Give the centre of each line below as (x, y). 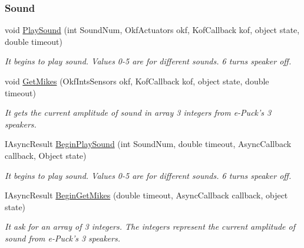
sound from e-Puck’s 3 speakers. (62, 238)
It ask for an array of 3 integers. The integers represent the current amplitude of (150, 226)
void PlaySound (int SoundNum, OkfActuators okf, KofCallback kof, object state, (152, 30)
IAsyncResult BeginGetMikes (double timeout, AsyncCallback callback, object (146, 195)
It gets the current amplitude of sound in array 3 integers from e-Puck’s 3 (138, 112)
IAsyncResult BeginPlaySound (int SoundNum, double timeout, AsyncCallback (148, 144)
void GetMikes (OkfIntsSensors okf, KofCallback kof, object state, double (137, 81)
